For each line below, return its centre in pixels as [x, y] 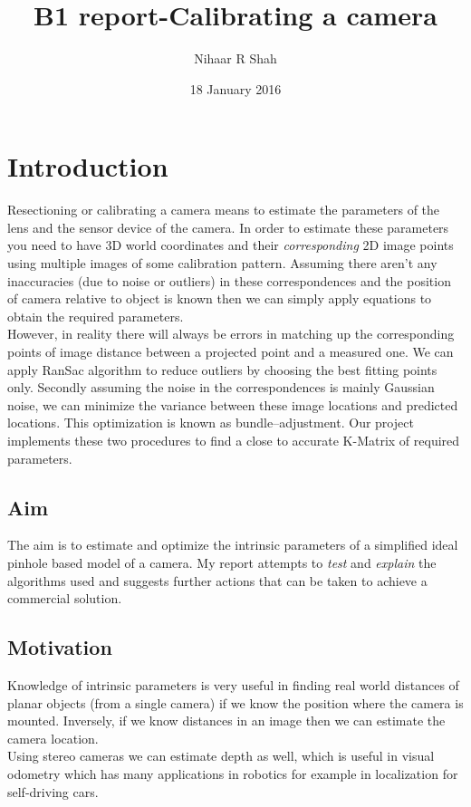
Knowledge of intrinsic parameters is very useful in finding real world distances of [233, 684]
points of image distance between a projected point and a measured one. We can [231, 351]
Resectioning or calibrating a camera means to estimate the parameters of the [224, 210]
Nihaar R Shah [235, 58]
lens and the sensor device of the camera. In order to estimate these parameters [228, 227]
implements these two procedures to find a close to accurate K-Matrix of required [234, 440]
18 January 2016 [235, 88]
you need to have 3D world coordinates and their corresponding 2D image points [231, 245]
